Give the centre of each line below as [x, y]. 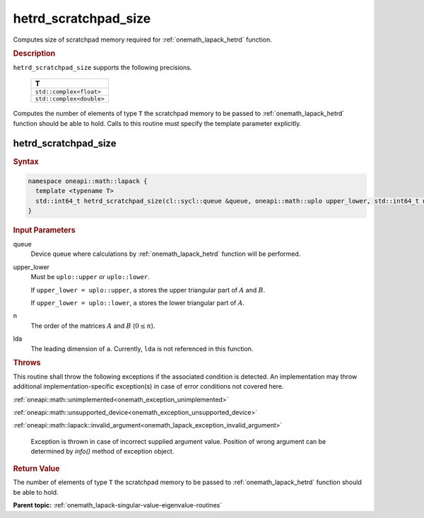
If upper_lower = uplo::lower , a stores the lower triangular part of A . [138, 302]
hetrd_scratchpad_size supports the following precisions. [102, 67]
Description [34, 53]
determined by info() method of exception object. [102, 452]
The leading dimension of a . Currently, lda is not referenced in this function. [142, 348]
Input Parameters [44, 230]
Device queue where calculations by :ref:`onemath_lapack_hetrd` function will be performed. [166, 254]
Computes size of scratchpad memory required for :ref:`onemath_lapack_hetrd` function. [142, 40]
